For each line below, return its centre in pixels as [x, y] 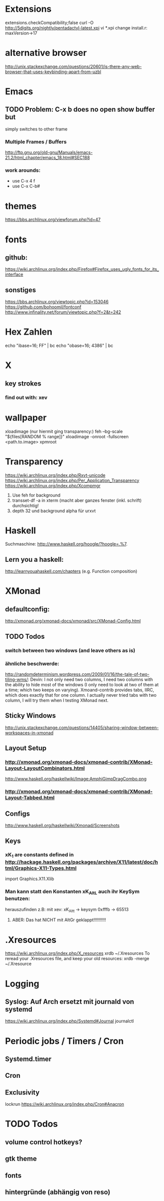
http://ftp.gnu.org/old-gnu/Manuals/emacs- [49, 153]
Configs [18, 814]
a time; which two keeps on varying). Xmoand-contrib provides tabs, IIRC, [80, 690]
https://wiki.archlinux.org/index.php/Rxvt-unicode [55, 475]
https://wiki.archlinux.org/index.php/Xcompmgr [53, 485]
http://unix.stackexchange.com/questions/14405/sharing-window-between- [82, 728]
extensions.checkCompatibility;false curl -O [49, 23]
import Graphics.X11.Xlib [30, 879]
